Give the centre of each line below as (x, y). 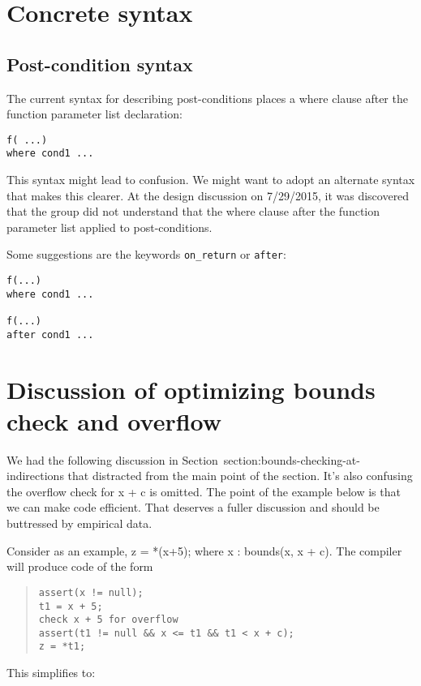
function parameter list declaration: (95, 114)
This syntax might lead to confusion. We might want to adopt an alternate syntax (211, 180)
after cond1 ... (50, 334)
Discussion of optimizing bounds (191, 389)
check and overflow (114, 420)
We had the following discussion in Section (112, 459)
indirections (35, 476)
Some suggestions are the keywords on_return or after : (146, 254)
